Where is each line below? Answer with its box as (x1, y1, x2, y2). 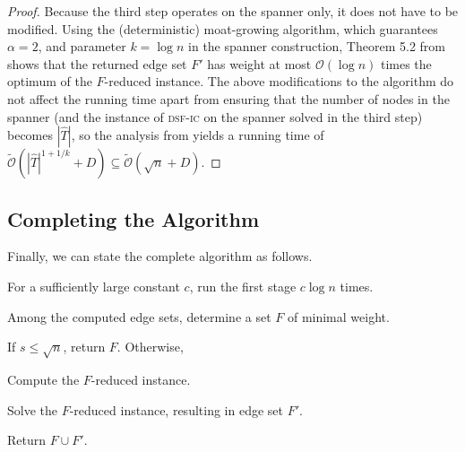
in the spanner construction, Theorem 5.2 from (188, 37, 445, 56)
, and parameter (38, 37, 126, 56)
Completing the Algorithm (7, 204, 260, 232)
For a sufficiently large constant (7, 276, 180, 295)
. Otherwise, (116, 337, 184, 356)
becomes (7, 126, 54, 144)
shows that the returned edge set (7, 54, 187, 73)
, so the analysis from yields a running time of (71, 126, 324, 144)
